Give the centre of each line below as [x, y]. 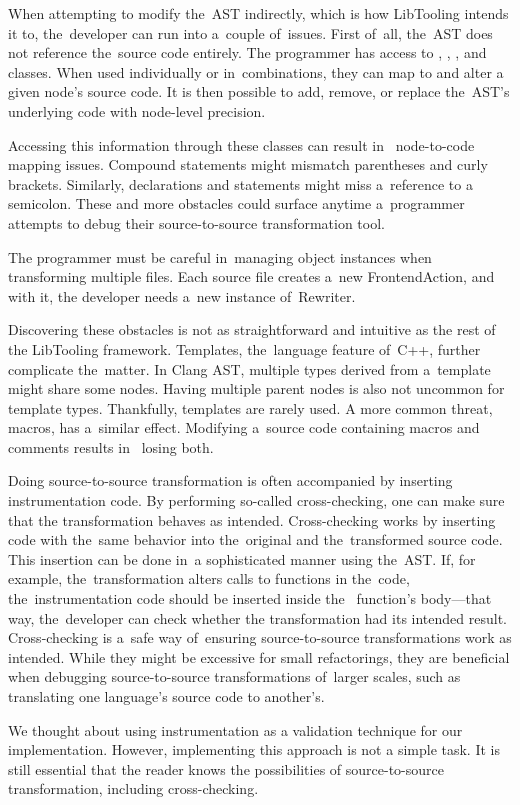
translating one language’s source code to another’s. [166, 696]
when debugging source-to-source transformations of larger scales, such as [234, 676]
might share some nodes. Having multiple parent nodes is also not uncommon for [256, 388]
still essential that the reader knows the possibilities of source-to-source [226, 768]
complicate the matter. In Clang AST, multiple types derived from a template [249, 368]
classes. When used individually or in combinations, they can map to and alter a [256, 71]
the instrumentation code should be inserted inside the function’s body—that [250, 598]
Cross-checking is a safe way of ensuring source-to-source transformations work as [260, 637]
